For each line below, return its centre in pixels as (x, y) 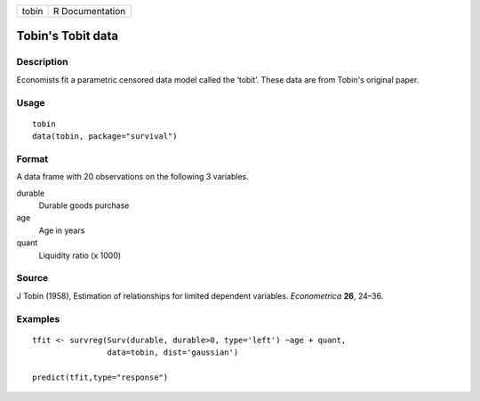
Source (32, 278)
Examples (38, 318)
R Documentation (90, 11)
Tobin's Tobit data (68, 36)
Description (42, 62)
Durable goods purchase (84, 205)
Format (32, 158)
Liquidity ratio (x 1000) (80, 255)
